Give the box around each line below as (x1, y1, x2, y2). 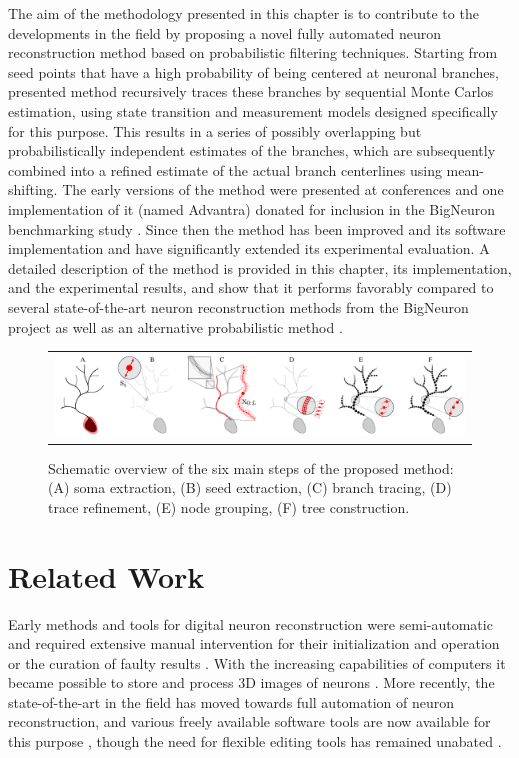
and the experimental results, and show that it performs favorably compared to (8, 277, 494, 298)
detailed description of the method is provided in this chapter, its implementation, (8, 257, 512, 278)
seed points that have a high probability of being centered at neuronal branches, (8, 61, 499, 82)
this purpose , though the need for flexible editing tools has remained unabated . (8, 731, 502, 752)
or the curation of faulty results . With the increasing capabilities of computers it (8, 652, 506, 673)
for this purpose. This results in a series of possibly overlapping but (8, 120, 422, 141)
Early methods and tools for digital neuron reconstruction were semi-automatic (8, 613, 493, 634)
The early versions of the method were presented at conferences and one (62, 179, 504, 200)
